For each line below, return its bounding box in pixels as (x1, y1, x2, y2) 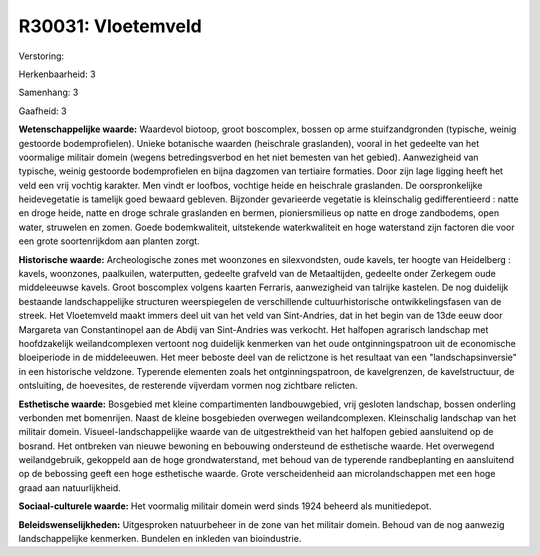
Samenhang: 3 (18, 86, 79, 99)
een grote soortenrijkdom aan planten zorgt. (18, 235, 200, 247)
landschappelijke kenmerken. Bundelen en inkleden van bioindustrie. (18, 533, 302, 545)
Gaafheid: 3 (18, 105, 67, 117)
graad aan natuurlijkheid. (18, 481, 122, 494)
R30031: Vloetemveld (18, 15, 202, 37)
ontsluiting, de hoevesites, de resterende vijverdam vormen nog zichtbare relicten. (18, 380, 359, 392)
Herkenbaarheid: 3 (18, 68, 96, 80)
